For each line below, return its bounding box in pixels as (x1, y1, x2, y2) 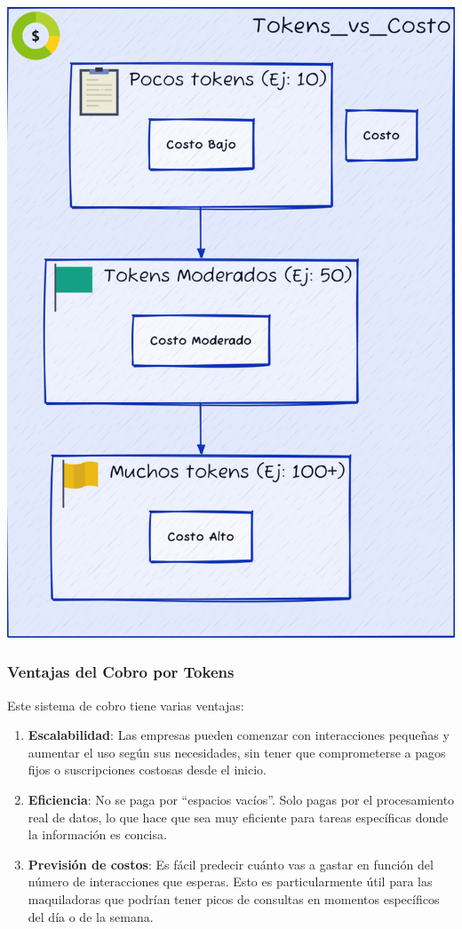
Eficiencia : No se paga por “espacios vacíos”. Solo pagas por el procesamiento (28, 790, 455, 809)
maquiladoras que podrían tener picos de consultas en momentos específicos (28, 890, 440, 909)
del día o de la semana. (28, 907, 154, 925)
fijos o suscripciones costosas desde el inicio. (28, 760, 267, 779)
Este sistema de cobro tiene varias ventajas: (7, 695, 244, 714)
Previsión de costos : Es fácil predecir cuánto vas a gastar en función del (28, 854, 434, 873)
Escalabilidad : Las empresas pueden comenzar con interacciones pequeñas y (28, 726, 450, 744)
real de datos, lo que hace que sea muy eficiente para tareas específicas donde (28, 807, 449, 826)
